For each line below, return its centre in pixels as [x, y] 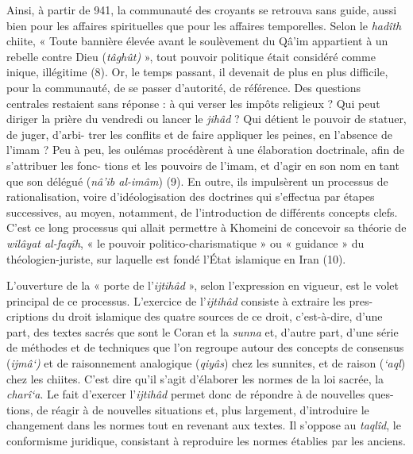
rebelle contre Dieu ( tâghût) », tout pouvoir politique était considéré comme [191, 56]
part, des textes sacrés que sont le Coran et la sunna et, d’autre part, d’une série [203, 331]
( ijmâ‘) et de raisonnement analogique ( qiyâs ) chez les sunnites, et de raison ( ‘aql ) [206, 363]
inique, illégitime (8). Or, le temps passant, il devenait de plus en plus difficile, [197, 72]
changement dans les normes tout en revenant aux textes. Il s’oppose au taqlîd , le [204, 425]
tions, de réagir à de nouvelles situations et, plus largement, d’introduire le [188, 409]
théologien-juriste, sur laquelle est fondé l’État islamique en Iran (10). [176, 258]
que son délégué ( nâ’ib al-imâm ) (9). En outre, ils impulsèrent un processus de [197, 181]
